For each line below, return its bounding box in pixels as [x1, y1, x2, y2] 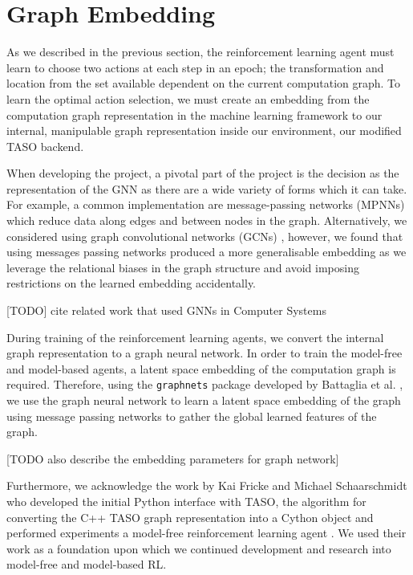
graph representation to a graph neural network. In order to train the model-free [6, 345, 403, 361]
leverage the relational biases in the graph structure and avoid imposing [6, 259, 359, 275]
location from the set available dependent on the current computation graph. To [6, 75, 401, 92]
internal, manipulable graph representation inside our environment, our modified [6, 122, 402, 139]
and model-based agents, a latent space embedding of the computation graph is [6, 360, 396, 377]
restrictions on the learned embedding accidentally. [6, 275, 257, 292]
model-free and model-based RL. [6, 556, 167, 573]
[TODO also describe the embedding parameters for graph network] [6, 450, 339, 467]
